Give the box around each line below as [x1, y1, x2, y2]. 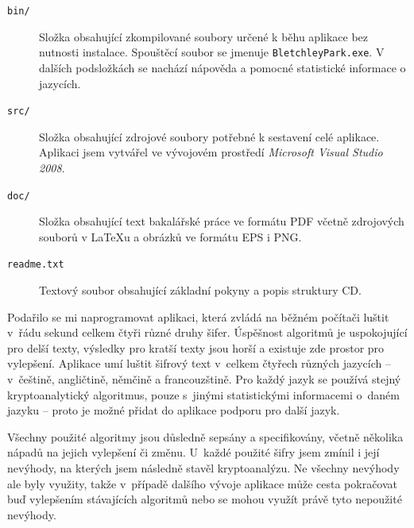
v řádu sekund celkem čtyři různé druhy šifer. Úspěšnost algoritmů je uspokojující [7, 324, 408, 341]
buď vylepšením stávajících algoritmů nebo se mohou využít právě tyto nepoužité [7, 491, 402, 507]
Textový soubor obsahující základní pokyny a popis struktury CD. [39, 282, 362, 299]
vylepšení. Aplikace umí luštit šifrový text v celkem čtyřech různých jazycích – [7, 355, 391, 372]
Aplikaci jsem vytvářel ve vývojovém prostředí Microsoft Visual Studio [39, 144, 383, 160]
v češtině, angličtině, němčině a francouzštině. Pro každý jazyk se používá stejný [7, 371, 401, 387]
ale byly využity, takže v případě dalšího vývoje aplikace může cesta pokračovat [7, 475, 398, 491]
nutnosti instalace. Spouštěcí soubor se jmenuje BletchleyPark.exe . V [39, 44, 385, 60]
